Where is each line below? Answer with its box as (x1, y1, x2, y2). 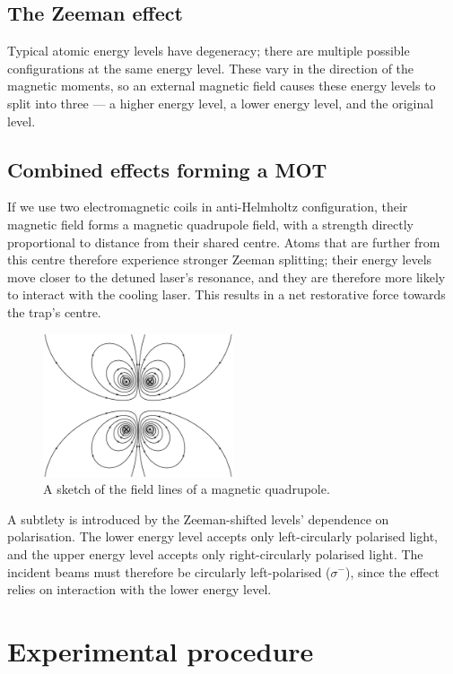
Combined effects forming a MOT (7, 155, 327, 183)
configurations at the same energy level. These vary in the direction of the (7, 58, 414, 77)
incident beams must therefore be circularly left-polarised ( (7, 562, 331, 581)
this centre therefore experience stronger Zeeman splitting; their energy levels (7, 250, 432, 269)
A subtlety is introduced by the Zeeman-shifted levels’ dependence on (7, 509, 389, 528)
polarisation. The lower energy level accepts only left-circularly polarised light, (7, 527, 438, 546)
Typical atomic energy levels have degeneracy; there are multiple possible (7, 41, 410, 60)
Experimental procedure (7, 632, 314, 669)
